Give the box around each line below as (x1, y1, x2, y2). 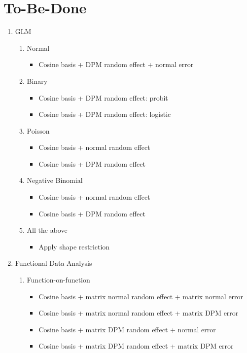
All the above (27, 225, 68, 235)
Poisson (27, 125, 50, 136)
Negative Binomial (27, 175, 83, 185)
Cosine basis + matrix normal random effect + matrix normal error (38, 291, 244, 301)
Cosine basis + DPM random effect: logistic (38, 109, 171, 119)
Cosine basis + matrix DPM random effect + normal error (38, 324, 216, 334)
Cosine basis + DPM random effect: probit (38, 92, 168, 103)
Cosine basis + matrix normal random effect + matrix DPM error (38, 308, 239, 318)
